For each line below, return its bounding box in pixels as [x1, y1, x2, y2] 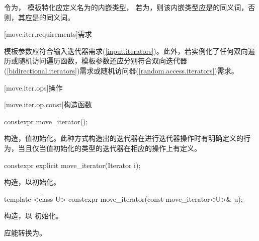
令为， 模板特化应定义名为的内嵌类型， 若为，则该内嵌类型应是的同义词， [4, 2, 248, 12]
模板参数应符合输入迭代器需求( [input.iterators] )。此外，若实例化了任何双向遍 [4, 45, 255, 56]
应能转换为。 [4, 227, 46, 237]
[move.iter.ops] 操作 [4, 82, 63, 93]
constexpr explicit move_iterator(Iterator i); [4, 159, 141, 170]
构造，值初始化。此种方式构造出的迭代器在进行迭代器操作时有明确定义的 [4, 133, 243, 143]
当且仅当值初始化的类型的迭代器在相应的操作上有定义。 [18, 142, 201, 153]
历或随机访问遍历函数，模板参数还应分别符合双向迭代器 [4, 55, 187, 66]
